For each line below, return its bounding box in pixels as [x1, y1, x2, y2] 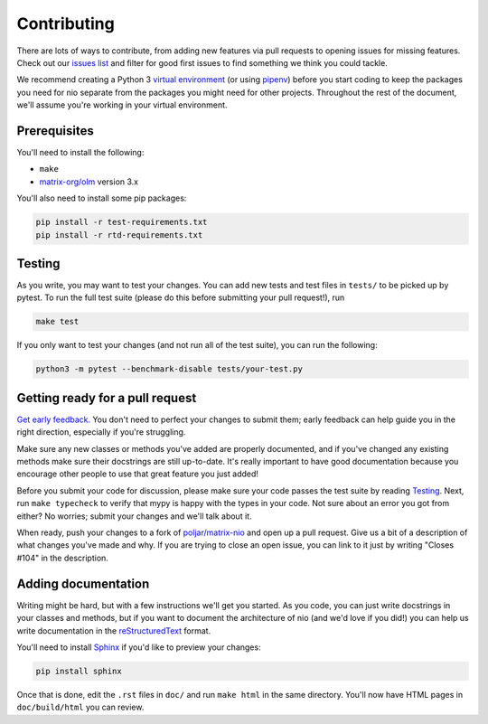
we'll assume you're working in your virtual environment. [16, 99, 228, 110]
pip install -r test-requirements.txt [35, 217, 208, 228]
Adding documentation [16, 576, 150, 591]
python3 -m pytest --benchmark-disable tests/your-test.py [35, 364, 303, 374]
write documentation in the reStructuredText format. [16, 625, 211, 636]
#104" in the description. [16, 552, 108, 563]
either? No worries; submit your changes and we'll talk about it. [16, 511, 252, 522]
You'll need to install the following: [16, 147, 145, 158]
